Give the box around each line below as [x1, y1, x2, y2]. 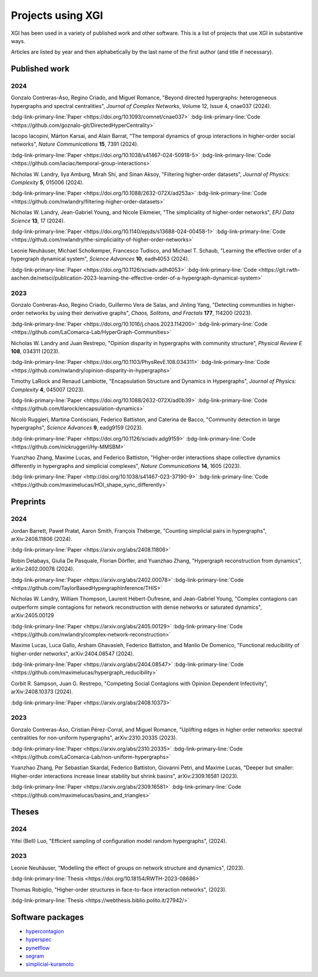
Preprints [11, 497, 47, 507]
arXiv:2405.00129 [11, 612, 54, 619]
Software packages [11, 912, 84, 922]
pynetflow [25, 944, 50, 951]
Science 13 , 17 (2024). [11, 217, 65, 224]
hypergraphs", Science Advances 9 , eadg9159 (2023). [11, 424, 144, 431]
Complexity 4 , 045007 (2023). [11, 386, 85, 393]
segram [25, 953, 44, 960]
